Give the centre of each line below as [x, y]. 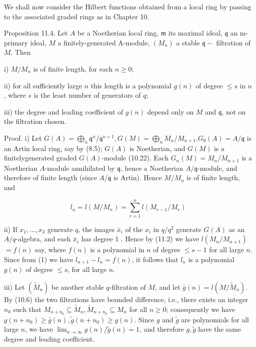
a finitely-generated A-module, [104, 42]
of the [134, 229]
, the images [96, 229]
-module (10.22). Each [135, 158]
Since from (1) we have [39, 259]
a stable [188, 42]
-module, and [217, 168]
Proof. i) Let [23, 137]
